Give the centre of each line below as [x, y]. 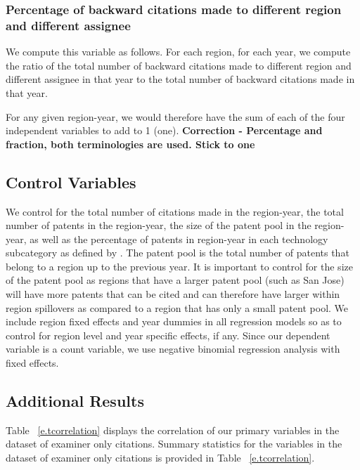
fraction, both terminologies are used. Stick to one [130, 144]
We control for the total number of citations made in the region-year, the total [175, 211]
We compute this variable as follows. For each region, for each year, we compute [178, 52]
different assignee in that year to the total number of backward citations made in [180, 79]
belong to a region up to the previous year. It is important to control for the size [179, 266]
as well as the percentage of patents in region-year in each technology [179, 239]
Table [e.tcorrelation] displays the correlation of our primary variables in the [173, 430]
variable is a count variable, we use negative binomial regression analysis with [173, 349]
